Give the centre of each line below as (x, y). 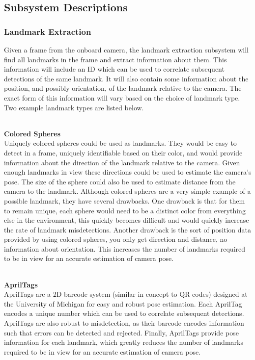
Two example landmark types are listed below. (74, 107)
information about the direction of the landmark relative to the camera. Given (122, 162)
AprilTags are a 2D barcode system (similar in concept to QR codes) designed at (126, 294)
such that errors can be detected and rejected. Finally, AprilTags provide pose (121, 332)
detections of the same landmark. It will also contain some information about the (126, 78)
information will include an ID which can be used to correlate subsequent (114, 69)
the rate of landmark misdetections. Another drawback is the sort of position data (128, 229)
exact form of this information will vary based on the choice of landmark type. (122, 97)
